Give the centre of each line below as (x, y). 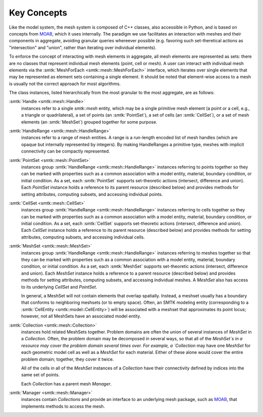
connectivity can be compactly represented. (66, 151)
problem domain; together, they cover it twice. (67, 359)
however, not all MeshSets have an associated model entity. (81, 316)
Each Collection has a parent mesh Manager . (66, 383)
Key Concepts (38, 13)
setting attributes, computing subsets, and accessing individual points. (92, 194)
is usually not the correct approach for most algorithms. (65, 84)
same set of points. (40, 375)
